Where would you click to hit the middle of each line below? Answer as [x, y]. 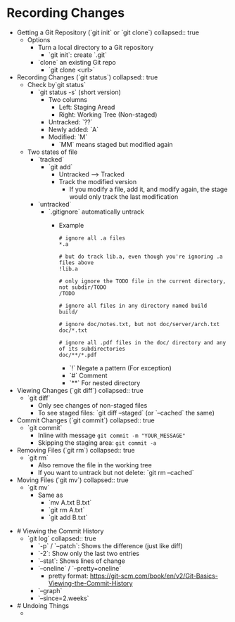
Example [71, 225]
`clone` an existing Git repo [77, 62]
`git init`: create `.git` [77, 55]
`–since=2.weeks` [63, 598]
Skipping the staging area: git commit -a [97, 442]
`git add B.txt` [68, 517]
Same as [50, 495]
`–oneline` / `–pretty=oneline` [80, 568]
